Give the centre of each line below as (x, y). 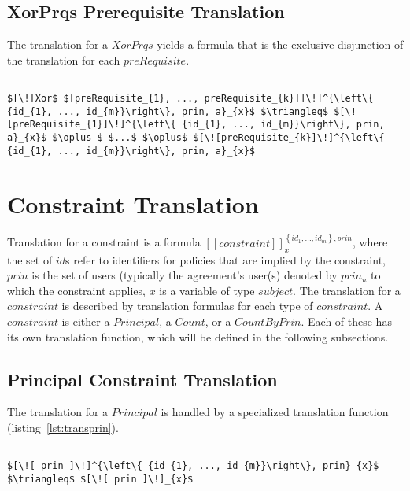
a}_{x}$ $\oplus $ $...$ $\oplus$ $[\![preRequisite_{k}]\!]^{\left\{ (196, 138)
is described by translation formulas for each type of (187, 306)
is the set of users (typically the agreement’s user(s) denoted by (185, 275)
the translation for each (64, 59)
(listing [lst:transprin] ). (63, 428)
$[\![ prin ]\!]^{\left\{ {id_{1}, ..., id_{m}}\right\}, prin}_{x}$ (193, 466)
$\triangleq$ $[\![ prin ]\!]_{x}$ (100, 479)
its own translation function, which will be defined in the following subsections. (198, 336)
